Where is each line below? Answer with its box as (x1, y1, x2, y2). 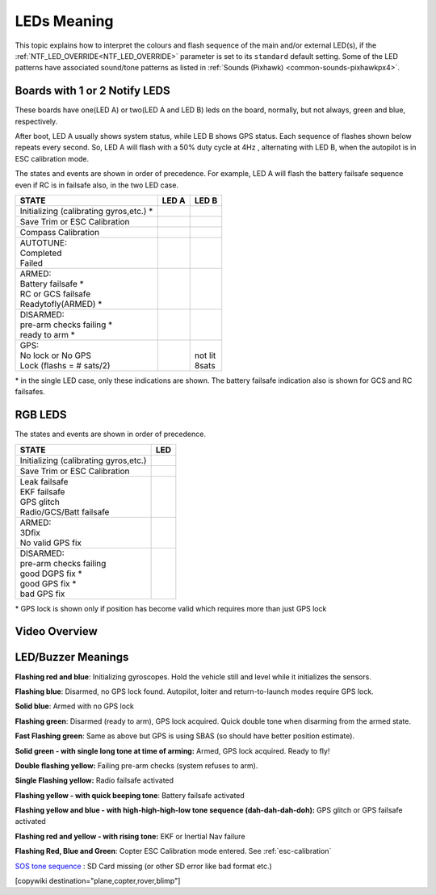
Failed (19, 257, 44, 268)
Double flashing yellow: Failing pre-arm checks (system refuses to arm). (15, 760, 258, 771)
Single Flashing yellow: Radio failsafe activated (15, 775, 174, 785)
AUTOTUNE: (19, 237, 68, 248)
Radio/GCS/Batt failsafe (19, 506, 110, 517)
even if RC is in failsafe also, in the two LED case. (15, 180, 179, 190)
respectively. (15, 116, 58, 126)
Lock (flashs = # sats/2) (19, 359, 111, 371)
